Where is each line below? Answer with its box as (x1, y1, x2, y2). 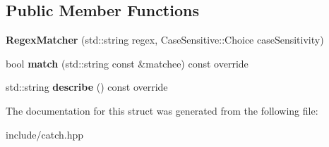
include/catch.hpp (6, 127, 84, 141)
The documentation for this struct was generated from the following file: (6, 103, 318, 117)
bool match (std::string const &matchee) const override (6, 56, 249, 70)
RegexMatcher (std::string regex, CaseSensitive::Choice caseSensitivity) (6, 32, 324, 47)
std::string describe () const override (6, 79, 168, 94)
